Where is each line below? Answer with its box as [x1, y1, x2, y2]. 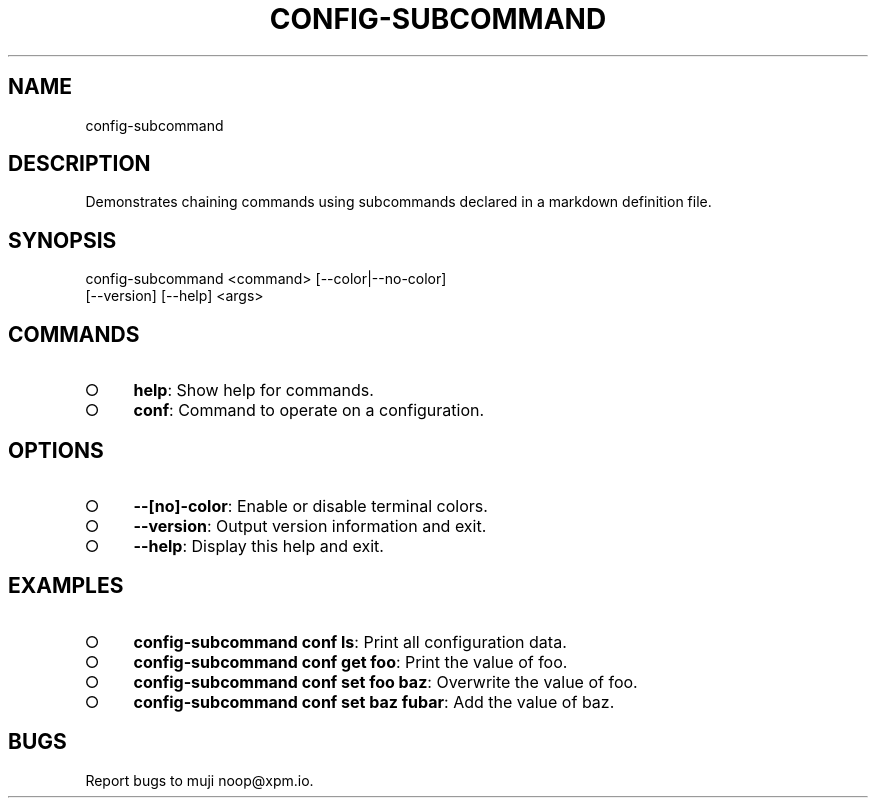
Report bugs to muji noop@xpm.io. [85, 771, 314, 789]
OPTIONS [8, 437, 104, 463]
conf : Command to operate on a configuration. [133, 400, 485, 421]
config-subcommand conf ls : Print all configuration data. [133, 631, 567, 652]
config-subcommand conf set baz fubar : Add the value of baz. [133, 691, 615, 712]
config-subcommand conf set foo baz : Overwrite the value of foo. [133, 671, 638, 692]
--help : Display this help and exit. [133, 535, 384, 556]
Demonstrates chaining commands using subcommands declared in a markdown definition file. [85, 193, 712, 211]
